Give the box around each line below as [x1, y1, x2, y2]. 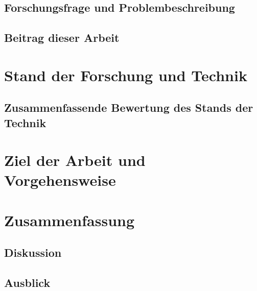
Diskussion [4, 245, 62, 260]
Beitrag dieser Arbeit [4, 30, 120, 45]
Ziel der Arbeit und [4, 150, 146, 171]
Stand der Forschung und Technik [4, 64, 247, 85]
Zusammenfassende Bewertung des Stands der [4, 100, 253, 115]
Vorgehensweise [4, 169, 116, 190]
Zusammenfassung [4, 209, 135, 230]
